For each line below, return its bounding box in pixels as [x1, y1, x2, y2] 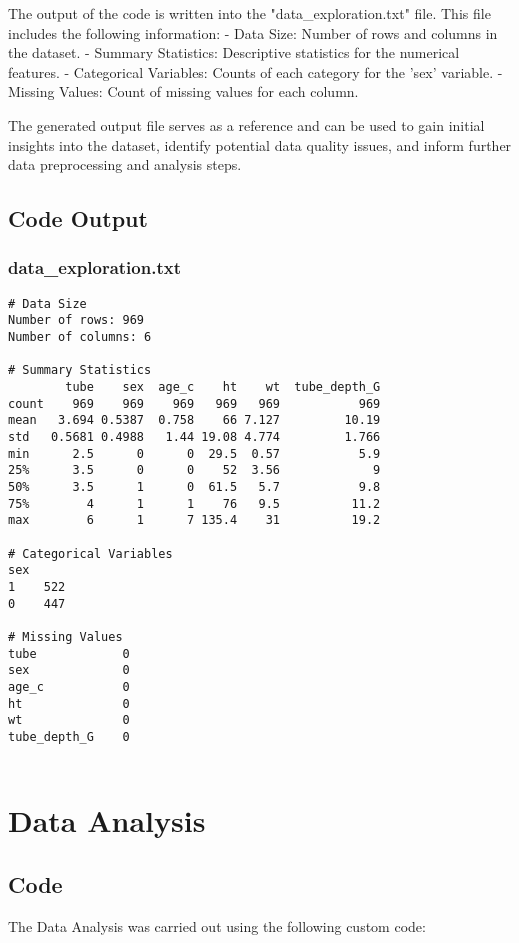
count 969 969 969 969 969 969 [8, 396, 381, 411]
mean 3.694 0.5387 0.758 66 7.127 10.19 [8, 413, 381, 428]
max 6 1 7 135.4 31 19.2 [8, 513, 381, 528]
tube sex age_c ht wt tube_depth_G [65, 380, 381, 395]
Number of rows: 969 [8, 313, 145, 328]
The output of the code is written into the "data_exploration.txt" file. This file [8, 3, 491, 23]
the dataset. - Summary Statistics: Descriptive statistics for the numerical [8, 42, 460, 63]
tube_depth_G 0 [8, 729, 130, 744]
